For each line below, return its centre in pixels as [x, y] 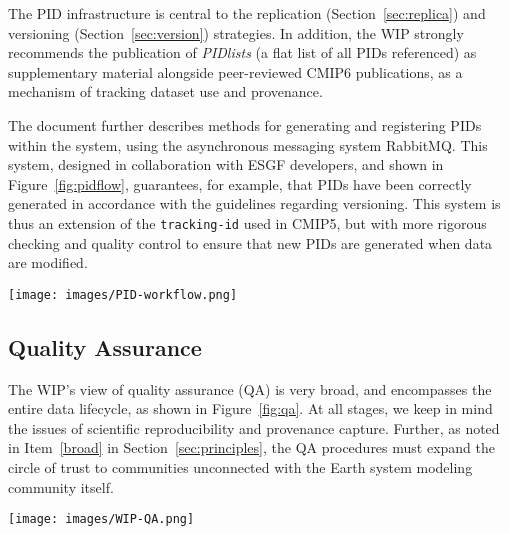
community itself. [61, 486]
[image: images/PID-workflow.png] [123, 294]
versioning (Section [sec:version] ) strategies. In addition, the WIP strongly [236, 32]
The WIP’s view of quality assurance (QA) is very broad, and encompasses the [250, 388]
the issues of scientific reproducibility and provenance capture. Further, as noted [254, 427]
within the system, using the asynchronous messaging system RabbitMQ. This [248, 144]
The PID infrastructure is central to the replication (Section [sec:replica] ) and [247, 13]
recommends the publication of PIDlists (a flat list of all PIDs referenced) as [242, 52]
